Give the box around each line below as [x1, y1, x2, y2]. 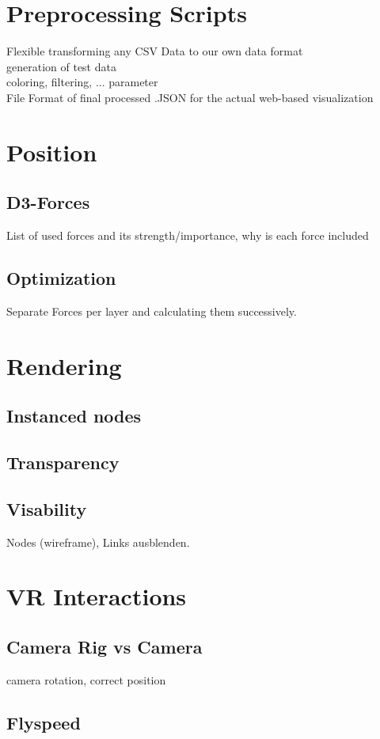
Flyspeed [6, 710, 81, 734]
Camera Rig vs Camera [6, 634, 203, 658]
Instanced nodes [6, 404, 142, 428]
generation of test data [6, 58, 116, 74]
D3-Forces [6, 190, 90, 214]
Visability [6, 496, 87, 521]
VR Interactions [6, 580, 187, 612]
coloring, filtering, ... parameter [6, 74, 158, 90]
